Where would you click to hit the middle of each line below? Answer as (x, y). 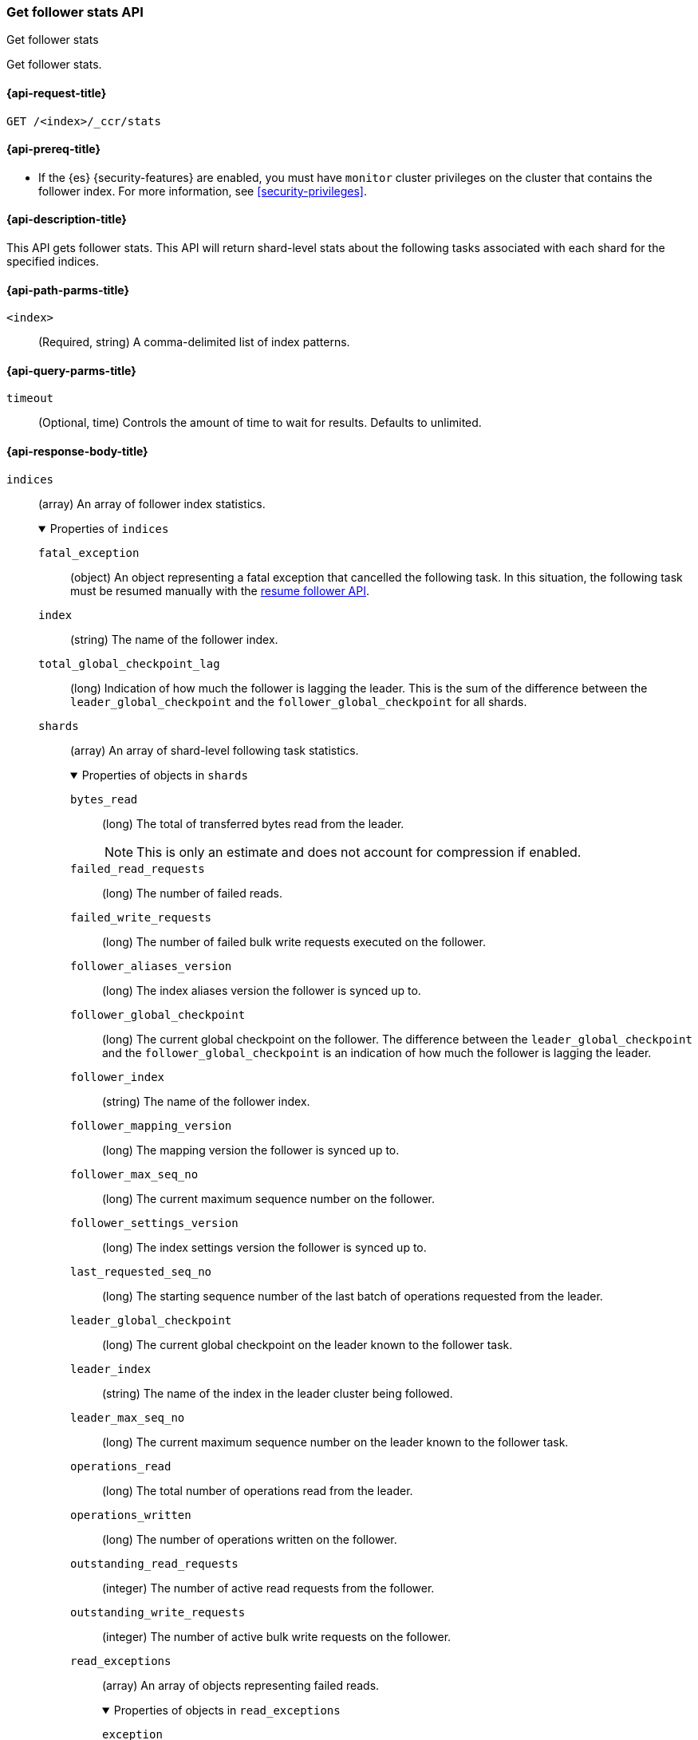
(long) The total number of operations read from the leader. (258, 1490)
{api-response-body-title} (77, 452)
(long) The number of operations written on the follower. (250, 1539)
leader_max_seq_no (128, 1417)
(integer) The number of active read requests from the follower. (268, 1588)
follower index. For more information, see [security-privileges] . (203, 191)
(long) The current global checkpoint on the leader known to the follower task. (308, 1344)
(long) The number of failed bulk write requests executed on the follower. (294, 941)
